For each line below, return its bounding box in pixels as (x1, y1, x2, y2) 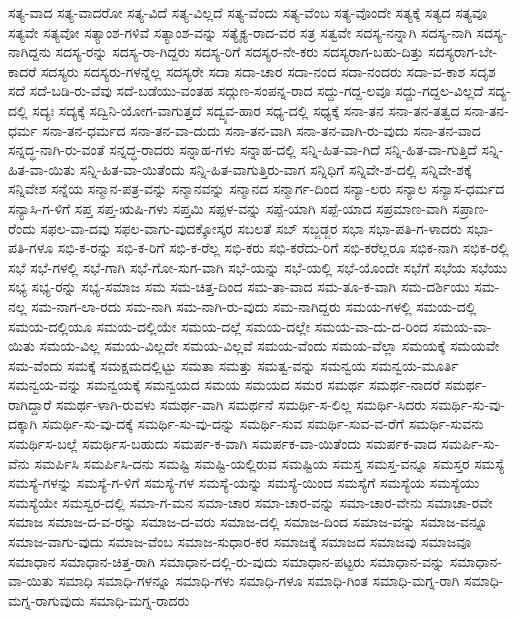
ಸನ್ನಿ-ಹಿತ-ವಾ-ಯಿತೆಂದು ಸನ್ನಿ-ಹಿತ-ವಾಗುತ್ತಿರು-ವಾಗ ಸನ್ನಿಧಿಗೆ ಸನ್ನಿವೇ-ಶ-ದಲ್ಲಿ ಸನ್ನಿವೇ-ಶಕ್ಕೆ (79, 158, 472, 179)
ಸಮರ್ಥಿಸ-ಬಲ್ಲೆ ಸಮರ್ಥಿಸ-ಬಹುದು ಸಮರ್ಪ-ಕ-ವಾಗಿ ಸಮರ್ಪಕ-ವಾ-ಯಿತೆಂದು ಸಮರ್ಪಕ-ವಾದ (8, 433, 437, 454)
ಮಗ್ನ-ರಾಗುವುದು (8, 589, 85, 610)
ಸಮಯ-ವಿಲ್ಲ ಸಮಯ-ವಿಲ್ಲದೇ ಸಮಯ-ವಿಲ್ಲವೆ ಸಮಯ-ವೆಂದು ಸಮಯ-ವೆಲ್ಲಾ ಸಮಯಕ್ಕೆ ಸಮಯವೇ (39, 335, 500, 356)
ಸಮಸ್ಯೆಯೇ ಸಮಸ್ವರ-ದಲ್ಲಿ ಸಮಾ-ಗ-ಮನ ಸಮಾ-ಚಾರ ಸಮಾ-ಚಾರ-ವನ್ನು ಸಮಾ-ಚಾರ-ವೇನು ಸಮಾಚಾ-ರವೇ (8, 491, 493, 512)
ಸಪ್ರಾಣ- (452, 197, 489, 218)
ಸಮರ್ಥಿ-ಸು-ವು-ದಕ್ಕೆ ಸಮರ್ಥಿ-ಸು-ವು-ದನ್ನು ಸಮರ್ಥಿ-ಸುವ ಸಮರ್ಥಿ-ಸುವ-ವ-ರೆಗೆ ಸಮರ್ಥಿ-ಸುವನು (41, 413, 484, 434)
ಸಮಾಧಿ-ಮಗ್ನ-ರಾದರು (89, 589, 190, 610)
